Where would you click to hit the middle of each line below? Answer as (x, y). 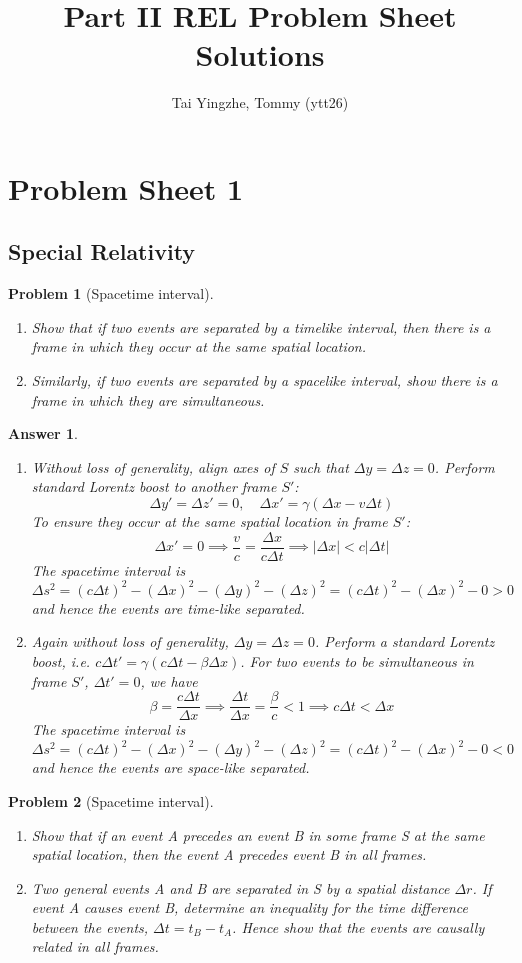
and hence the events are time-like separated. (168, 607)
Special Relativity (102, 251)
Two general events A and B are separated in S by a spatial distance (240, 887)
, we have (169, 680)
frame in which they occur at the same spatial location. (199, 346)
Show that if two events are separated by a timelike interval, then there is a (261, 326)
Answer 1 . (43, 433)
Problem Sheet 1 (126, 187)
